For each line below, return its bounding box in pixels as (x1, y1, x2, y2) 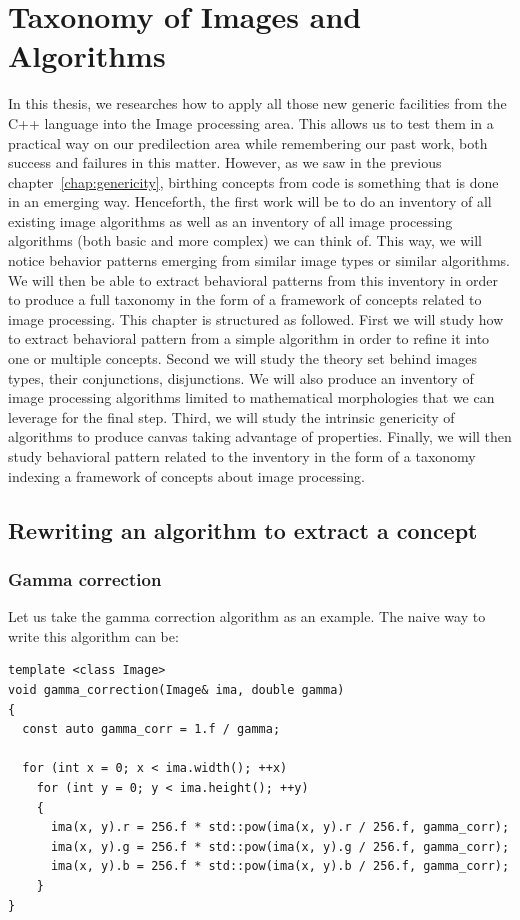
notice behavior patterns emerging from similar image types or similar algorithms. (8, 250, 510, 271)
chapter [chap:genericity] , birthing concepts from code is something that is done (8, 171, 499, 192)
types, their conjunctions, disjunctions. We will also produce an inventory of (8, 367, 474, 388)
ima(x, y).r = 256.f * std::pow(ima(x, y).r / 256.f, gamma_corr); (50, 820, 510, 835)
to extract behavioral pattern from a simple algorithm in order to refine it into (8, 328, 490, 349)
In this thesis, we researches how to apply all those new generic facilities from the (8, 93, 507, 114)
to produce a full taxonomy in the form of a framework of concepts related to (8, 289, 482, 310)
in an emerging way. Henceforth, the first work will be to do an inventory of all (8, 191, 492, 212)
